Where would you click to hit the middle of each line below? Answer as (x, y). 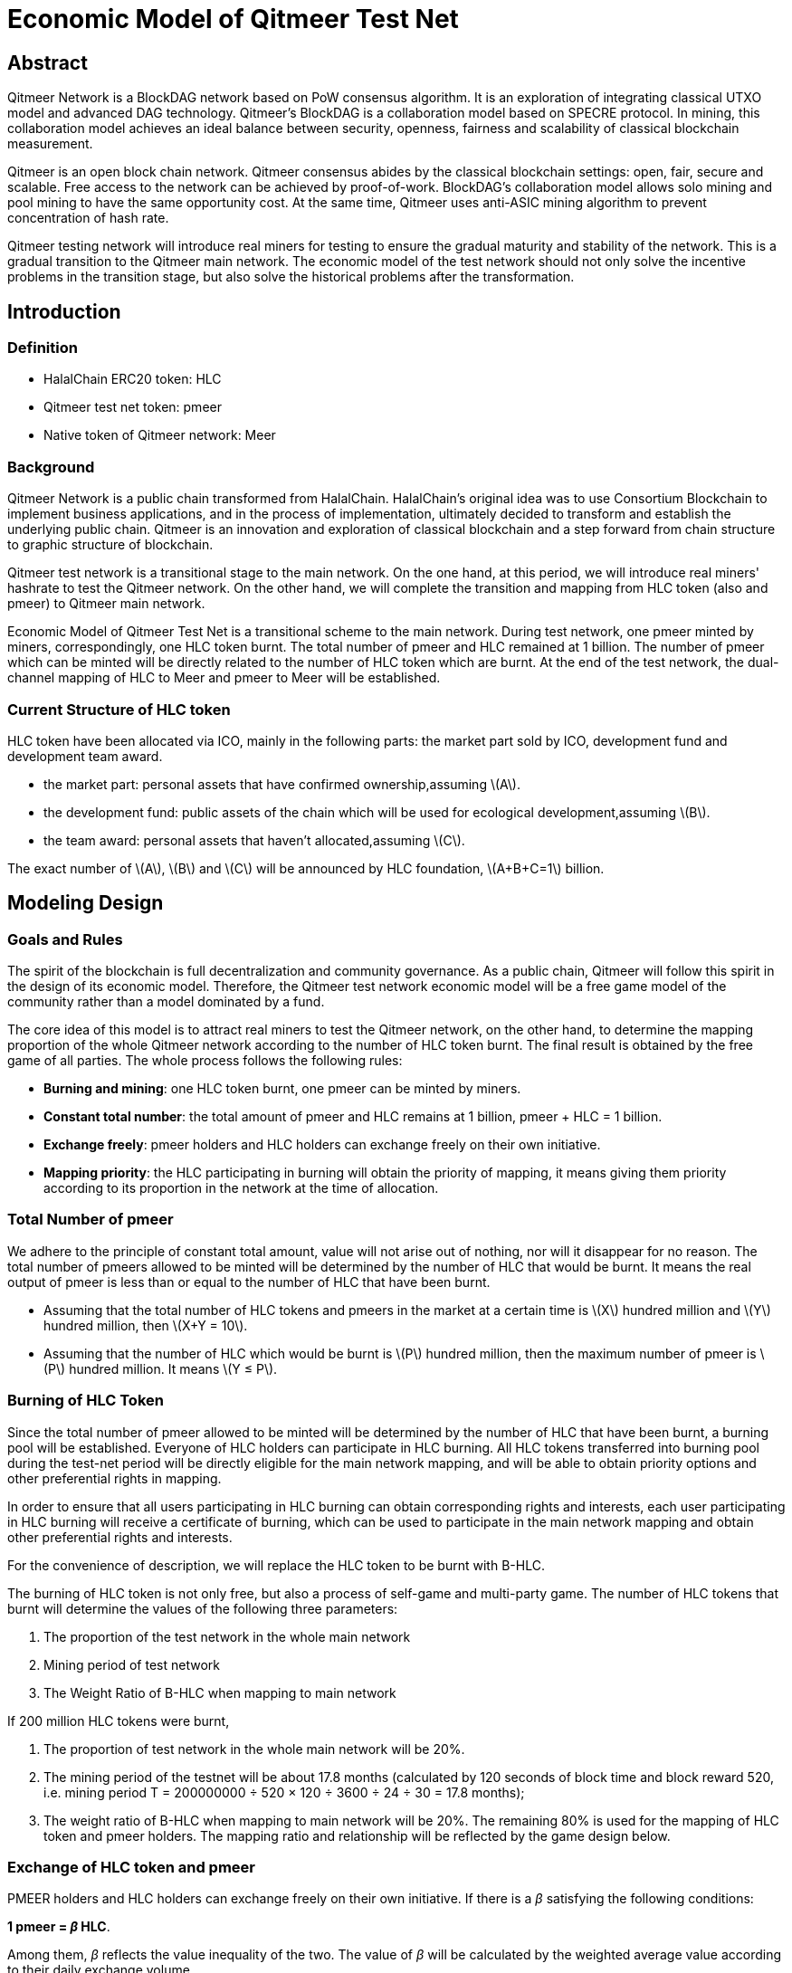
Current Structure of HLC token (119, 709)
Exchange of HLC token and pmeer (132, 1867)
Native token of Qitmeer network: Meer (160, 435)
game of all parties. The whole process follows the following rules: (205, 1061)
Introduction (64, 311)
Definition (43, 348)
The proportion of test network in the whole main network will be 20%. (254, 1749)
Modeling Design (86, 903)
